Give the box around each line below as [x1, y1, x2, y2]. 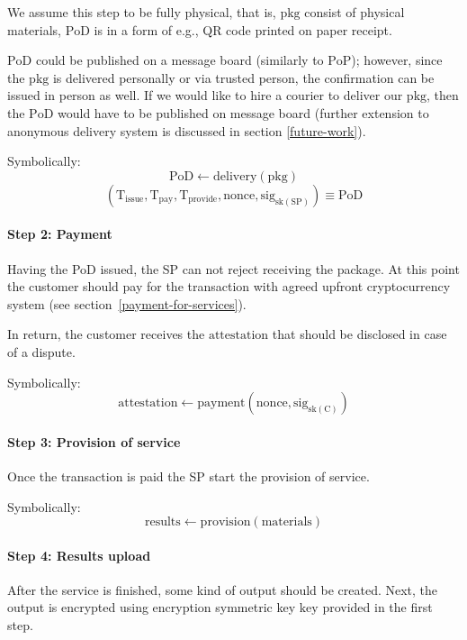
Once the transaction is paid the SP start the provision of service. [7, 466, 370, 485]
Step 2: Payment [7, 224, 112, 243]
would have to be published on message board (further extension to [58, 103, 429, 122]
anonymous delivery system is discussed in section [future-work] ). [7, 121, 366, 140]
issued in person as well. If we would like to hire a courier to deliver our [7, 86, 403, 105]
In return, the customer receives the [7, 325, 205, 343]
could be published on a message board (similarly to [35, 50, 324, 69]
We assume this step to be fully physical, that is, [7, 3, 276, 21]
